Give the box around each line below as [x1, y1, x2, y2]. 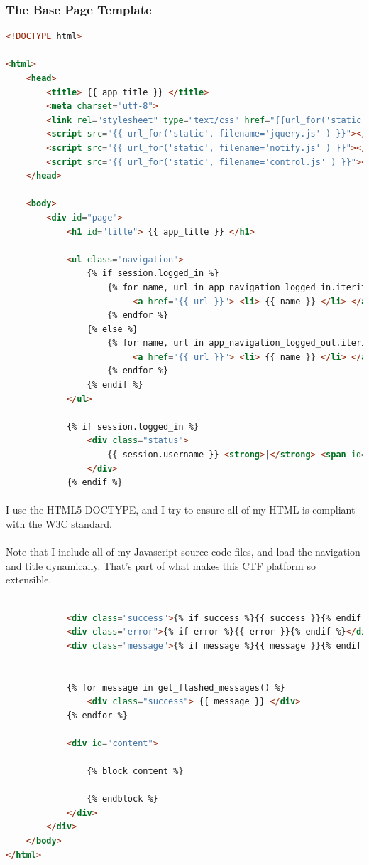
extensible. [6, 572, 52, 587]
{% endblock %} [87, 794, 158, 805]
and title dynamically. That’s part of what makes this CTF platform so [6, 558, 316, 573]
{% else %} [87, 324, 138, 334]
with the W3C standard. [6, 516, 112, 531]
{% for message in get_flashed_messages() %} [66, 682, 285, 693]
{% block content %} [87, 766, 184, 777]
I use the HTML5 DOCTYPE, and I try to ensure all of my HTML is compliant [6, 502, 356, 517]
